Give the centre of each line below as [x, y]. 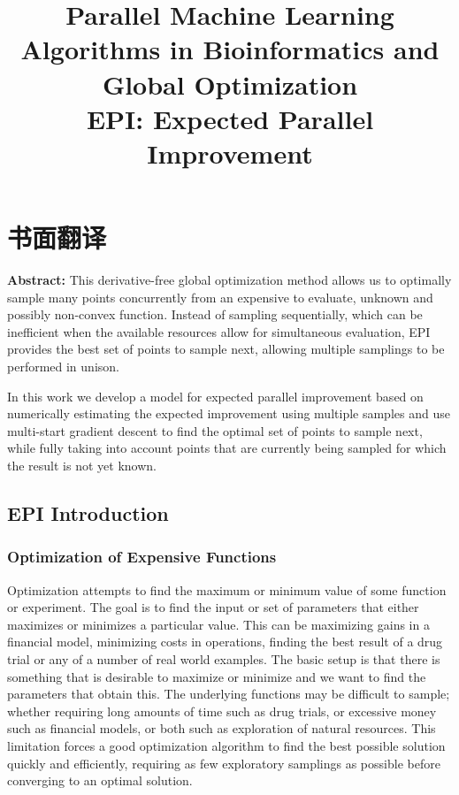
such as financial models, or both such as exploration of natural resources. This [222, 728]
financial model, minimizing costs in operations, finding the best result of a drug [225, 642]
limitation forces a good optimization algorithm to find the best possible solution [226, 745]
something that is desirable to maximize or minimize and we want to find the [217, 676]
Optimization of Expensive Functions [142, 557]
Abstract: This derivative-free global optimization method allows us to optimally [229, 280]
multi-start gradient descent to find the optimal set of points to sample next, [215, 430]
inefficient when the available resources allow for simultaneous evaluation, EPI [219, 331]
